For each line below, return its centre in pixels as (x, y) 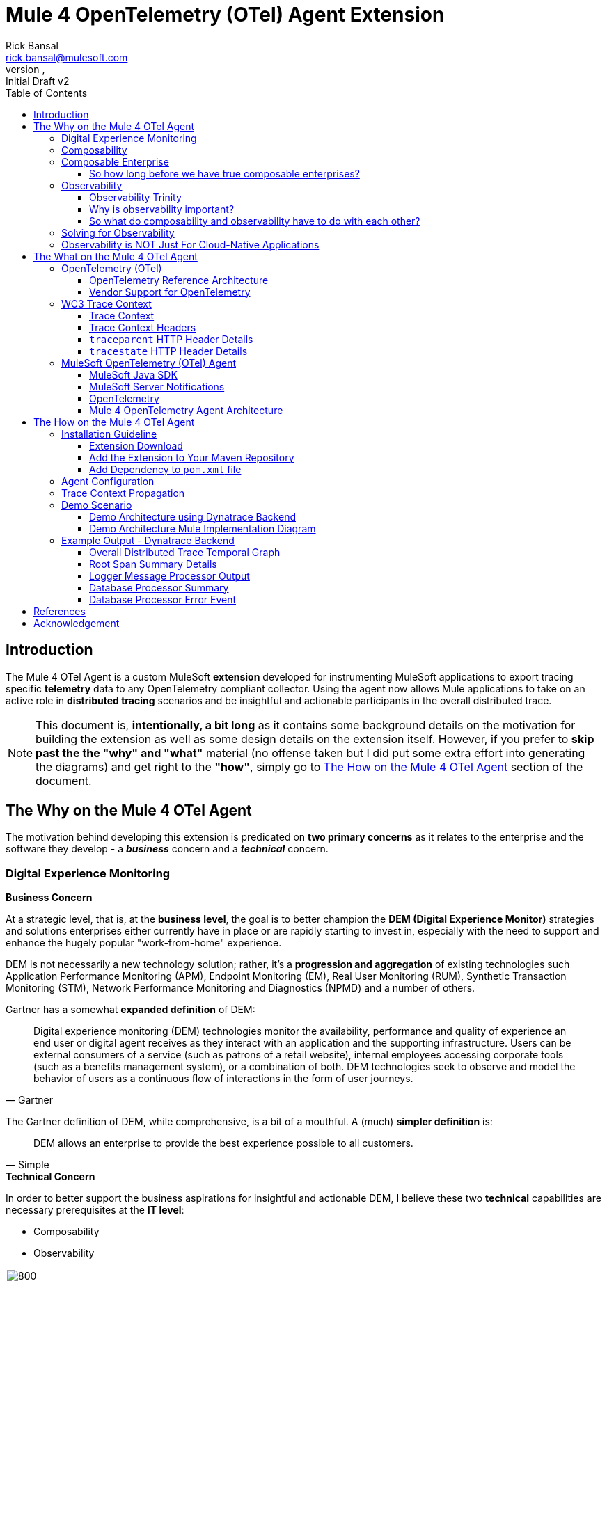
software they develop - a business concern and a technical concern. (167, 849)
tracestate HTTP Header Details (168, 351)
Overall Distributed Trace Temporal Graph (185, 552)
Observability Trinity (135, 197)
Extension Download (136, 445)
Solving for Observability (118, 232)
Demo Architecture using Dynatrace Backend (192, 516)
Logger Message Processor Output (170, 575)
